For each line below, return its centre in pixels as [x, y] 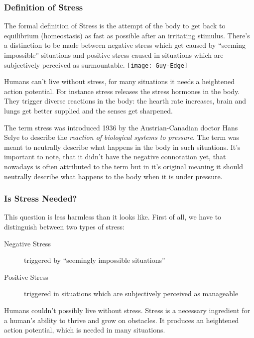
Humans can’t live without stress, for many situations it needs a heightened [119, 81]
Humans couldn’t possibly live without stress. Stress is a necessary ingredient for [127, 310]
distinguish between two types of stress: [64, 226]
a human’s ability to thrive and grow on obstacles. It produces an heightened [122, 320]
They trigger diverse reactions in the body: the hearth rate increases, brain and [125, 101]
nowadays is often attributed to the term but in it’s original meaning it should [124, 166]
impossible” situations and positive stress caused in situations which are [114, 55]
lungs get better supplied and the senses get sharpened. [88, 111]
